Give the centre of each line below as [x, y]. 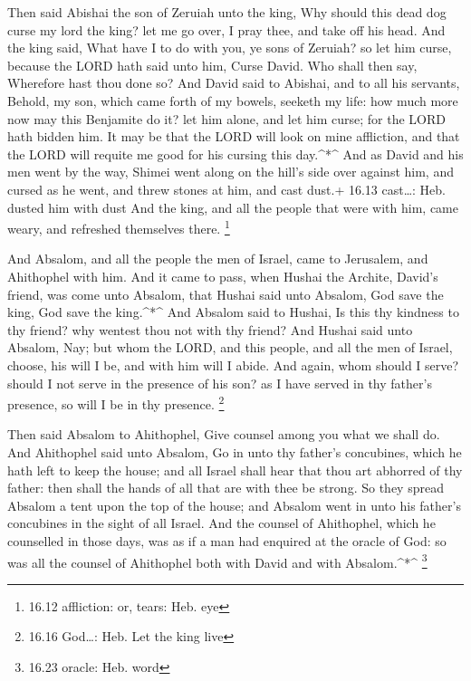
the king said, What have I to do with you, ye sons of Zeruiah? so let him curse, [230, 48]
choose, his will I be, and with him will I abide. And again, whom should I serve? [233, 364]
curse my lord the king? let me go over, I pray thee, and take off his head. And [226, 29]
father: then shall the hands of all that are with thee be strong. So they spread [226, 488]
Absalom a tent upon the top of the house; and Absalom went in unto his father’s [234, 505]
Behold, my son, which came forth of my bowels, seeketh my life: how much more [233, 100]
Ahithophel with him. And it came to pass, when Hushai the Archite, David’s [223, 276]
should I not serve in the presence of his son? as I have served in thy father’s [220, 383]
